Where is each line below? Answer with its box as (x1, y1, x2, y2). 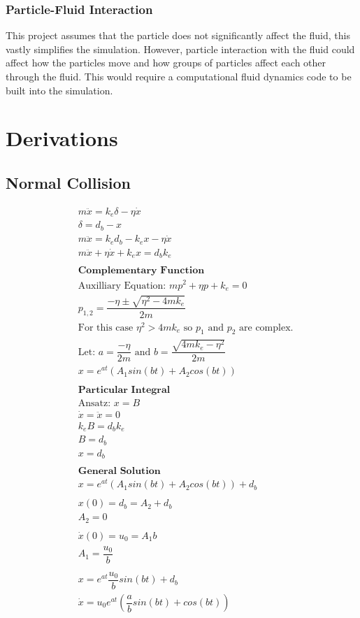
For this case (78, 322, 134, 333)
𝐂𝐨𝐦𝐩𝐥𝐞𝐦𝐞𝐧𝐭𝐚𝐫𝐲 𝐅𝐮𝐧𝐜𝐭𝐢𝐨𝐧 (78, 266, 205, 276)
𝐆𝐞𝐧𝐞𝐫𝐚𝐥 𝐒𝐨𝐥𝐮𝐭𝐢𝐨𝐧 (78, 466, 161, 477)
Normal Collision (6, 171, 131, 193)
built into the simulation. (6, 82, 113, 97)
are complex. (239, 322, 294, 333)
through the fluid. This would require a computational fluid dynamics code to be (6, 69, 352, 83)
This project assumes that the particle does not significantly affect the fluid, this (6, 28, 350, 43)
